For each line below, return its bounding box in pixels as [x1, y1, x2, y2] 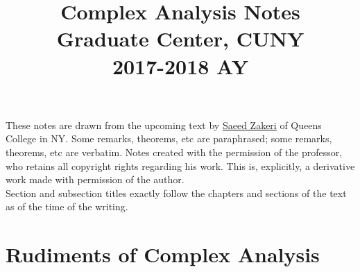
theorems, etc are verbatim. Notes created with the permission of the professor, [6, 144, 343, 159]
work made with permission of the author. [6, 172, 185, 187]
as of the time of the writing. [6, 199, 128, 214]
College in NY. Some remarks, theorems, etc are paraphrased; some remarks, [6, 131, 332, 146]
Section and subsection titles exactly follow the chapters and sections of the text [6, 185, 347, 200]
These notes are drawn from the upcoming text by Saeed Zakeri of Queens [6, 117, 322, 132]
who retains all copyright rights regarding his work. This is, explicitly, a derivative [6, 158, 355, 173]
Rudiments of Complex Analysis [6, 240, 320, 269]
